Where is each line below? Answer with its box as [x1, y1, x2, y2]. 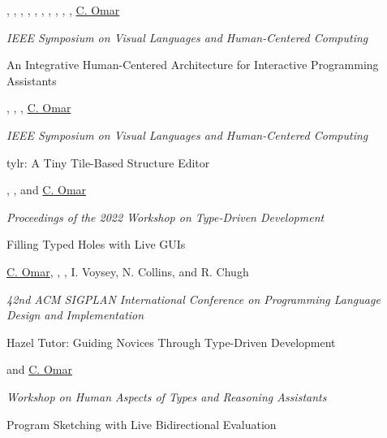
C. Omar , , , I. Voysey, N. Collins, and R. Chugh [6, 262, 249, 280]
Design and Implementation [6, 306, 144, 323]
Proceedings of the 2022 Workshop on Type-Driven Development [6, 208, 325, 225]
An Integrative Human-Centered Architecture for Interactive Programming [6, 56, 379, 73]
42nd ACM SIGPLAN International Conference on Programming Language [6, 290, 381, 307]
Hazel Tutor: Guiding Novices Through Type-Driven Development [6, 333, 336, 350]
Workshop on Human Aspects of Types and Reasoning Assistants [6, 388, 327, 405]
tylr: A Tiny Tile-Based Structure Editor [6, 154, 210, 171]
